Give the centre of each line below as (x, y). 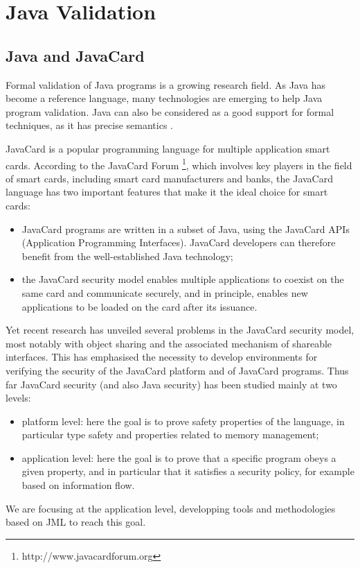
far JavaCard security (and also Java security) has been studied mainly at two (171, 384)
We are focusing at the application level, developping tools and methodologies (171, 508)
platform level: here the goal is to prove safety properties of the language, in (183, 421)
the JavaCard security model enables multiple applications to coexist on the (183, 279)
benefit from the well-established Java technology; (127, 256)
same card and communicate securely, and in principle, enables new (165, 292)
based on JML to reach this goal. (76, 522)
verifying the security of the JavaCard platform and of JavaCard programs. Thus (177, 370)
